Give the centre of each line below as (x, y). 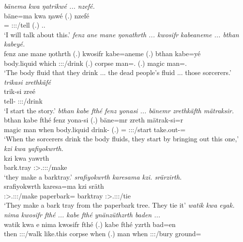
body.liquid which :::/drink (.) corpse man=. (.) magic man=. (95, 63)
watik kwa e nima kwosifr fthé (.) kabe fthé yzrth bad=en (90, 224)
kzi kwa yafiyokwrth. (34, 148)
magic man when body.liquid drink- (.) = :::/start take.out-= (95, 129)
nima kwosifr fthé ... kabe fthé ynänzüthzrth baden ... (82, 215)
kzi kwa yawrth (27, 158)
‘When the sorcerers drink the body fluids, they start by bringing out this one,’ (121, 139)
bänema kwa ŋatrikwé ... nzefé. (49, 6)
